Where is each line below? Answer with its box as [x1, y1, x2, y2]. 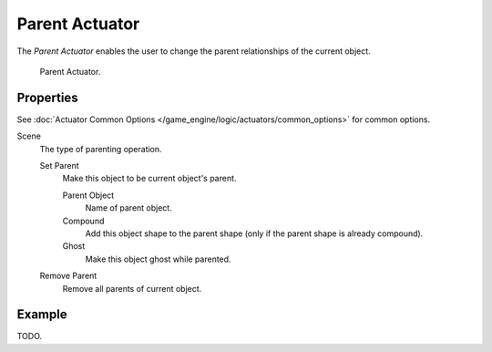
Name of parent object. [85, 202, 172, 213]
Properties [16, 89, 78, 105]
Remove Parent [39, 270, 97, 282]
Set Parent [39, 160, 79, 171]
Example [16, 306, 67, 323]
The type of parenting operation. [39, 143, 163, 154]
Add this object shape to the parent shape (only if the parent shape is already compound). [85, 228, 424, 239]
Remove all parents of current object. [62, 283, 202, 294]
